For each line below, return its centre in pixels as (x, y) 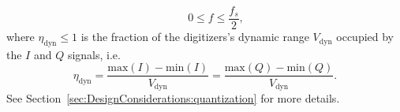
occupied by (365, 37)
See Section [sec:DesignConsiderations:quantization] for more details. (173, 97)
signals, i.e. (94, 54)
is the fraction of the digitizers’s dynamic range (195, 37)
